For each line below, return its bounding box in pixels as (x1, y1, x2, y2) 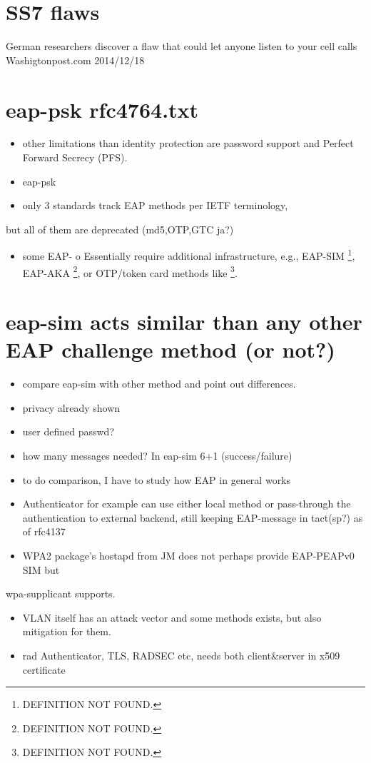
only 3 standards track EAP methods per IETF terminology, (22, 198, 288, 213)
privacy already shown (22, 400, 121, 415)
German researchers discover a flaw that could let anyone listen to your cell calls (6, 39, 357, 54)
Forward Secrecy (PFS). (22, 150, 128, 165)
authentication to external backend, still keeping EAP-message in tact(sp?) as (22, 510, 363, 525)
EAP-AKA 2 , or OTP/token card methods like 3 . (22, 263, 238, 280)
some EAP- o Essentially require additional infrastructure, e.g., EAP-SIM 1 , (22, 246, 355, 263)
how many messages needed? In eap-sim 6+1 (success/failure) (22, 448, 293, 463)
